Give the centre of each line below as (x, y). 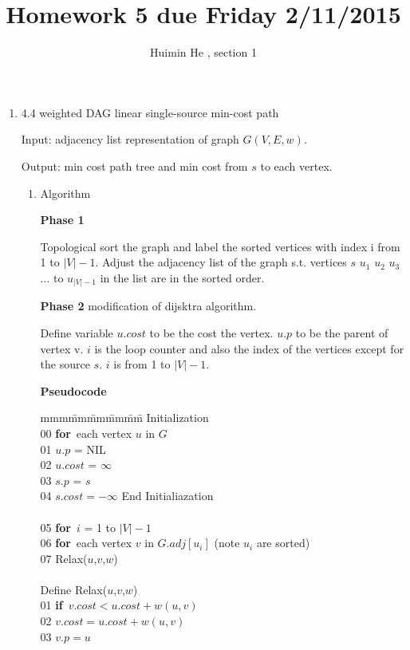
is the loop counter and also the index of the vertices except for (249, 348)
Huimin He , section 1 (203, 52)
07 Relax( (64, 558)
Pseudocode (73, 390)
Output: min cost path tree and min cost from (134, 165)
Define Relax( (74, 589)
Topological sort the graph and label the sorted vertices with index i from (220, 246)
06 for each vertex (86, 543)
